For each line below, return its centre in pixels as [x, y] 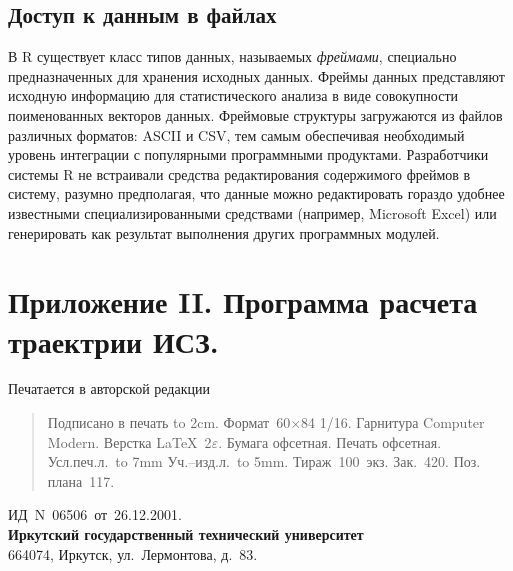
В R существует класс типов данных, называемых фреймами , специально [232, 56]
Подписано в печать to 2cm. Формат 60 [169, 422]
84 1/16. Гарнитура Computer [393, 422]
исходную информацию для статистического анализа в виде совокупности [233, 95]
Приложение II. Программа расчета [243, 301]
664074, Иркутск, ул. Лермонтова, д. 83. [133, 553]
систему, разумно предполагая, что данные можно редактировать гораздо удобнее [256, 193]
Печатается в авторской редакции [109, 388]
